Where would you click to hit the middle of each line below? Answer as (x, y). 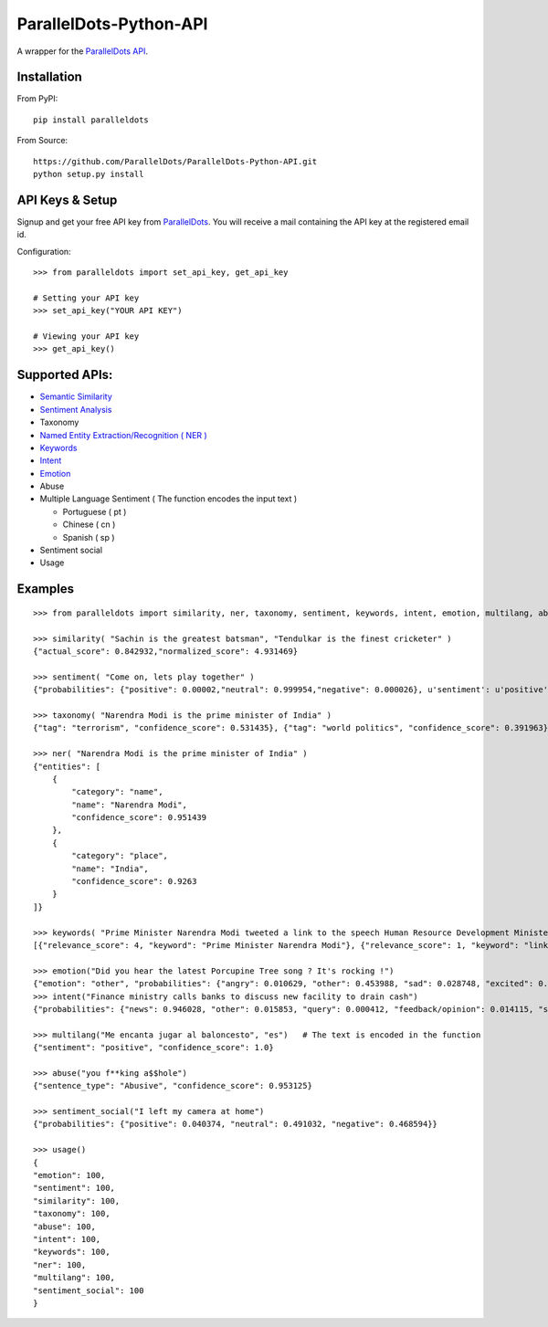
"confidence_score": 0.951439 (139, 818)
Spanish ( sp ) (89, 537)
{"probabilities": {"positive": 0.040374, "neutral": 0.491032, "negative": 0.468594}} (236, 1124)
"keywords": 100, (72, 1252)
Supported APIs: (65, 375)
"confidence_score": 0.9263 (134, 882)
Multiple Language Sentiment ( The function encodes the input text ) (169, 499)
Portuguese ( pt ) (95, 511)
